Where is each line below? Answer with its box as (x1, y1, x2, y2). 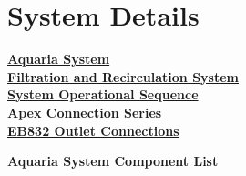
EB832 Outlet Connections (7, 120, 179, 140)
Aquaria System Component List (7, 151, 219, 171)
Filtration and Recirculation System (7, 67, 239, 86)
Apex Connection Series (7, 102, 162, 121)
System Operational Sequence (7, 85, 199, 104)
